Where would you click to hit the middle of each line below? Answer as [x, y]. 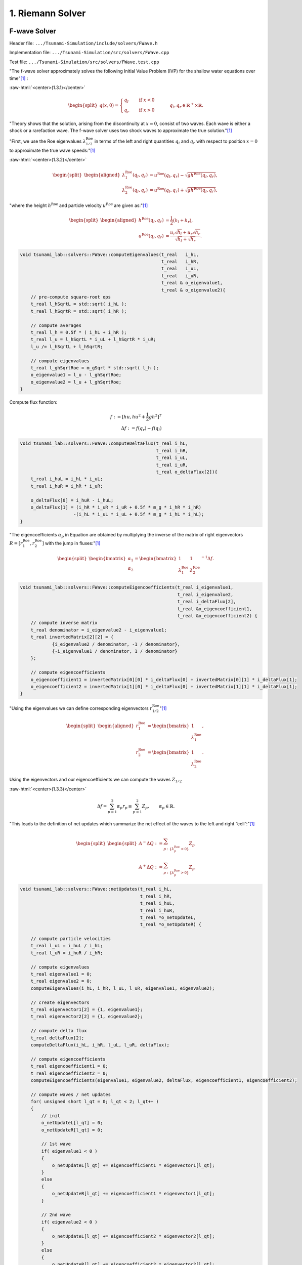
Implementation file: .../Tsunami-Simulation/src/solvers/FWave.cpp [89, 53]
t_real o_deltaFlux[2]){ [187, 472]
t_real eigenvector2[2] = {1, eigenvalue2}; [87, 1017]
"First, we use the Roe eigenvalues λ [48, 141]
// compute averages [56, 325]
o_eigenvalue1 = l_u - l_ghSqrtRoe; [76, 375]
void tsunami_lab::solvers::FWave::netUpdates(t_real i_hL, [96, 889]
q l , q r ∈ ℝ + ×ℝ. [186, 106]
